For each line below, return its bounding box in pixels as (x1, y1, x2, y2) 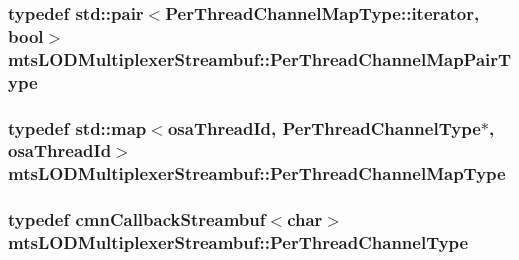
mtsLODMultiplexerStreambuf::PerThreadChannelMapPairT (8, 46, 512, 71)
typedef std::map (8, 115, 147, 140)
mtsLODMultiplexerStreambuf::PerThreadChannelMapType (8, 161, 506, 186)
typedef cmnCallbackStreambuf (8, 207, 266, 232)
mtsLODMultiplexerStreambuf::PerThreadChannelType (8, 230, 469, 255)
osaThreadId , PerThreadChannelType (167, 115, 481, 140)
